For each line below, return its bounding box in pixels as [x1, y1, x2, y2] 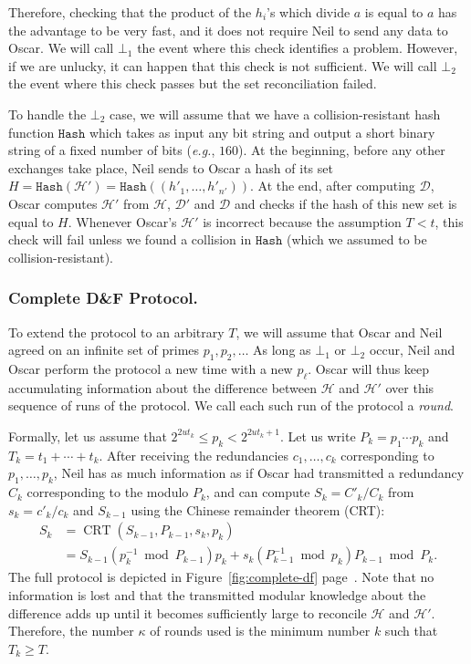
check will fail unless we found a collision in [8, 230, 252, 249]
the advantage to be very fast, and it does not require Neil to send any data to [8, 20, 448, 39]
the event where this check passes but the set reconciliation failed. [8, 74, 377, 93]
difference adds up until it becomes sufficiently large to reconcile [8, 603, 367, 622]
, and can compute [205, 482, 310, 502]
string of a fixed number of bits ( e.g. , [8, 140, 215, 160]
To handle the [8, 104, 87, 123]
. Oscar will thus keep [308, 358, 430, 378]
